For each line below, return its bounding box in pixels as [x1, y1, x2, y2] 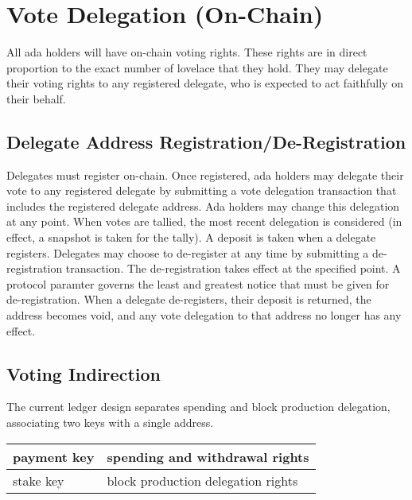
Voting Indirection [6, 361, 161, 386]
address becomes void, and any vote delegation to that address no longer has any [6, 307, 402, 324]
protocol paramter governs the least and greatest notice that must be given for [6, 275, 390, 292]
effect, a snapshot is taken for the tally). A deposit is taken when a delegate [6, 229, 376, 246]
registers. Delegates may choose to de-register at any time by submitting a [6, 244, 369, 261]
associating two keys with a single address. [6, 414, 214, 431]
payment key [13, 447, 95, 466]
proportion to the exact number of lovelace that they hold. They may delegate [6, 59, 388, 76]
